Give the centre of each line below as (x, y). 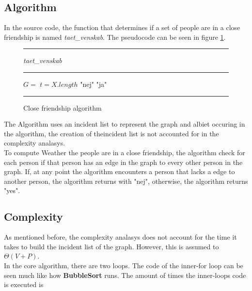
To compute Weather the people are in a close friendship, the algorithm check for (125, 152)
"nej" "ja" (94, 84)
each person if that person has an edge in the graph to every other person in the (123, 162)
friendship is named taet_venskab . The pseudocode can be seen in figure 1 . (115, 37)
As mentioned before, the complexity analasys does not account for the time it (120, 237)
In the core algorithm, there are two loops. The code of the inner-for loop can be (124, 265)
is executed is (24, 284)
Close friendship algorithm (63, 107)
